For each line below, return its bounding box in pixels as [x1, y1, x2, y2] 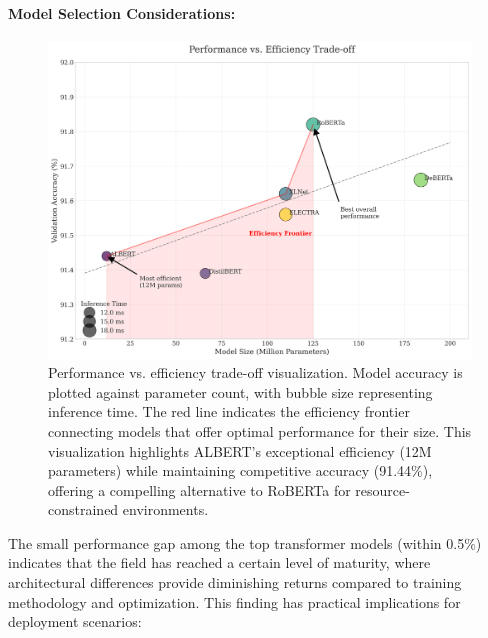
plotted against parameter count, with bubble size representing [48, 381, 433, 402]
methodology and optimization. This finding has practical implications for [8, 591, 461, 612]
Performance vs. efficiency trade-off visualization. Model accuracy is [48, 362, 463, 383]
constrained [48, 499, 119, 520]
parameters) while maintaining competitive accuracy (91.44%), [48, 460, 433, 481]
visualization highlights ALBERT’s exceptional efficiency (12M [48, 440, 432, 461]
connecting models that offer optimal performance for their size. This [48, 420, 472, 441]
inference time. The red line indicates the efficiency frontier [48, 401, 410, 422]
